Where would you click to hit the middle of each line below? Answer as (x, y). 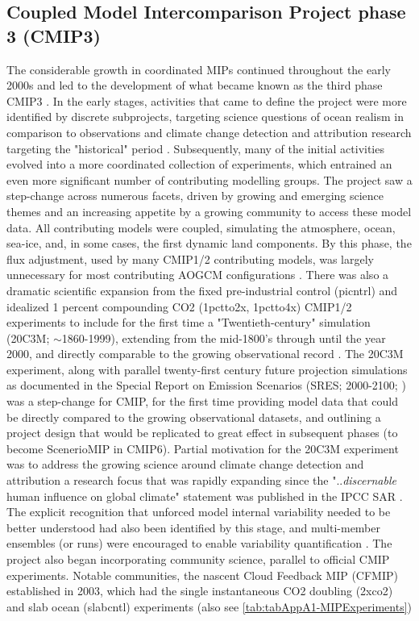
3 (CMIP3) (54, 35)
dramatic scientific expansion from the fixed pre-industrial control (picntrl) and (202, 290)
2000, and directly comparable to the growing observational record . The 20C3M (205, 354)
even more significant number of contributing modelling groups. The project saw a (209, 179)
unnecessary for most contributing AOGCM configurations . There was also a (198, 275)
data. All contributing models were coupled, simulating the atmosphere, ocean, (201, 227)
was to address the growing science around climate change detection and (185, 464)
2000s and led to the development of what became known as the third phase (195, 85)
